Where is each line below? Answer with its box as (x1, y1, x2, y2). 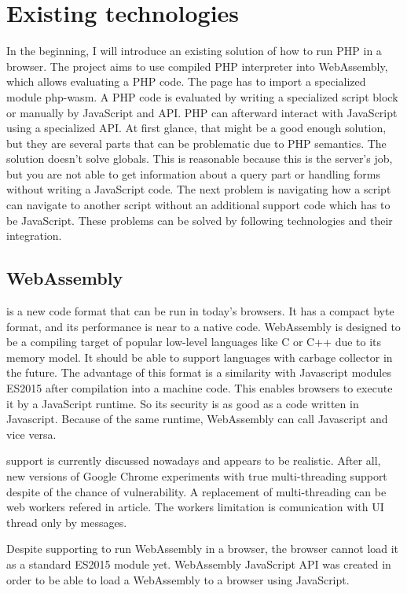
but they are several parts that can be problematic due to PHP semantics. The (6, 134, 387, 151)
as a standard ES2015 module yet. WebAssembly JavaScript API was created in (6, 555, 391, 572)
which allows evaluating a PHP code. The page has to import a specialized (6, 73, 366, 90)
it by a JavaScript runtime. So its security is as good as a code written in (6, 395, 359, 411)
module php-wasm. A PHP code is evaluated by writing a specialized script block (6, 88, 398, 105)
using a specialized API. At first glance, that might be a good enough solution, (6, 120, 387, 136)
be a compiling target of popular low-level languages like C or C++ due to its (6, 333, 382, 350)
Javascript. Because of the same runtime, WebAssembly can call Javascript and (6, 411, 388, 427)
